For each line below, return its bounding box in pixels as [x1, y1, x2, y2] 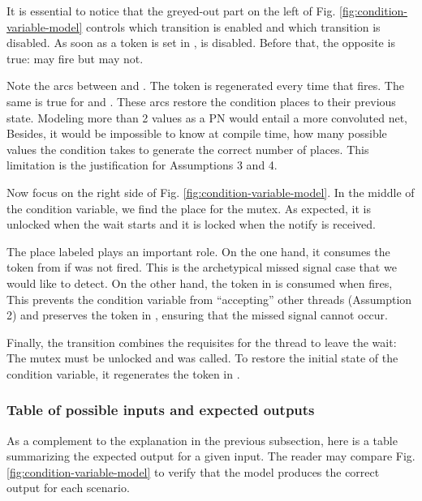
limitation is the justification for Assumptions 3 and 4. [6, 156, 278, 173]
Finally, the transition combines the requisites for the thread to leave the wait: [6, 333, 397, 350]
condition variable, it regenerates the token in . [6, 365, 240, 382]
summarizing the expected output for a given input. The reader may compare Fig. [6, 447, 416, 465]
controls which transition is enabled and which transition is [86, 18, 381, 35]
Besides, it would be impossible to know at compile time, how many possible [6, 125, 387, 142]
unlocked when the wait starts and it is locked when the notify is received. [6, 216, 376, 233]
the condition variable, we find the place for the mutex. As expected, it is [6, 199, 371, 216]
